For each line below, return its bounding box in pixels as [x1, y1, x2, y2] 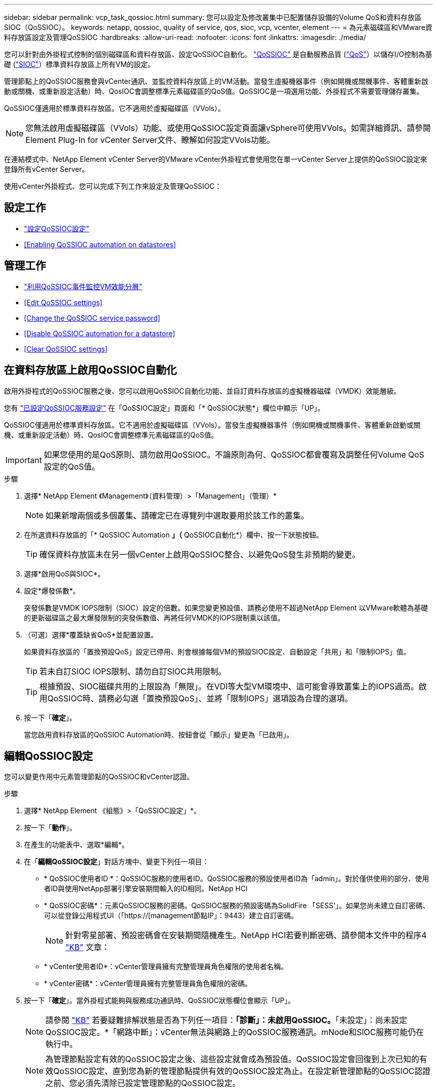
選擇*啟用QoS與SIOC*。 [24, 569, 105, 578]
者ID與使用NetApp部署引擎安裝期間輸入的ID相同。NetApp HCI [44, 884, 248, 893]
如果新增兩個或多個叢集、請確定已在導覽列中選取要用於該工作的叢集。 [45, 510, 309, 521]
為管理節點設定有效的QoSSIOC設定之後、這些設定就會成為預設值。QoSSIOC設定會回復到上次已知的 [45, 1054, 420, 1065]
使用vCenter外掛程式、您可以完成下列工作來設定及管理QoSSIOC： [4, 182, 222, 190]
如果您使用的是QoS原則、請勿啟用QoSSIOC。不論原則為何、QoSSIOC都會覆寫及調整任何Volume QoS [43, 449, 425, 460]
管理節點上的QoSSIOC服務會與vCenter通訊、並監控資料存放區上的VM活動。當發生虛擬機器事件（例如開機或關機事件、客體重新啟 [4, 77, 429, 85]
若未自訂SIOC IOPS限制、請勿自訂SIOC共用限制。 [39, 666, 226, 676]
